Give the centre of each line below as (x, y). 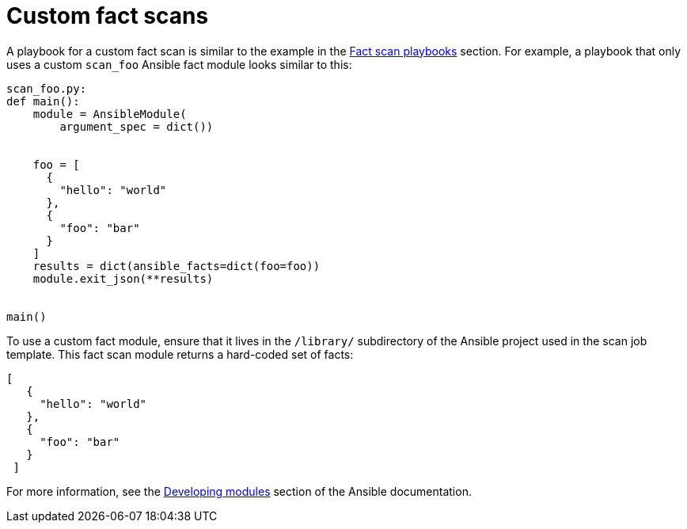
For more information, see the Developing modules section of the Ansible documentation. (239, 491)
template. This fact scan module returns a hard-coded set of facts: (180, 354)
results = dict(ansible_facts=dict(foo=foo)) (176, 266)
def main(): (43, 101)
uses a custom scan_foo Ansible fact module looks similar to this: (179, 64)
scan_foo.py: (47, 88)
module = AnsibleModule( (110, 114)
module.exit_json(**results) (123, 278)
